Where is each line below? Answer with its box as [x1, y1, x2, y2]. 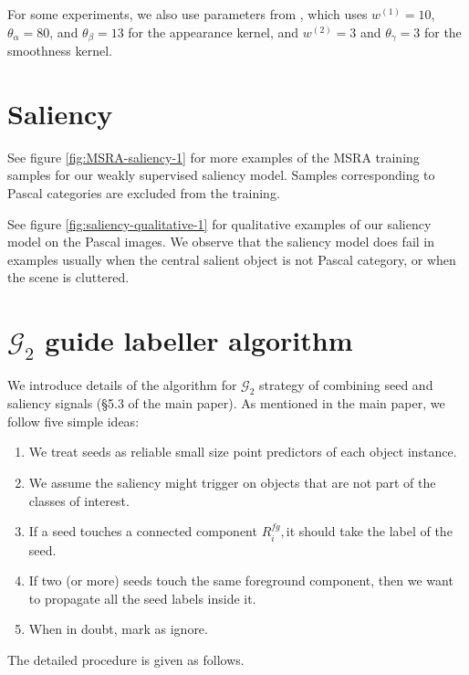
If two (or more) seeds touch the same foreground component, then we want [28, 571, 453, 590]
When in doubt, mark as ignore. [28, 619, 208, 638]
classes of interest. [28, 490, 130, 510]
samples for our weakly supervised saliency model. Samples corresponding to [7, 165, 435, 185]
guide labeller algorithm [45, 322, 353, 359]
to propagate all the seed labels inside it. [28, 588, 256, 607]
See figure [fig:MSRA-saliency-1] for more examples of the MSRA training [7, 147, 420, 166]
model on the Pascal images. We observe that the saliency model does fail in [7, 232, 435, 251]
